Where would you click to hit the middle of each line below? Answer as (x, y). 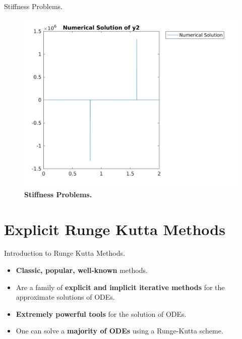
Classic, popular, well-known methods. (82, 270)
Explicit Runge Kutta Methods (115, 229)
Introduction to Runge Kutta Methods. (65, 253)
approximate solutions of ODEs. (65, 297)
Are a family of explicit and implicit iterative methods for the (120, 287)
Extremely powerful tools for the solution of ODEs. (101, 314)
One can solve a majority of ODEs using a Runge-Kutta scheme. (119, 331)
